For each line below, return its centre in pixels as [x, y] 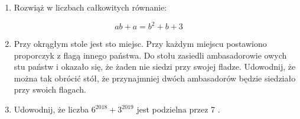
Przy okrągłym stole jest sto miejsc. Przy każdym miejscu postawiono [140, 44]
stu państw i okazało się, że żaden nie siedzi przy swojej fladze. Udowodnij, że [155, 67]
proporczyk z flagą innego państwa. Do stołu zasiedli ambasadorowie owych [150, 55]
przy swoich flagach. [50, 89]
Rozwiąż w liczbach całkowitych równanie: [90, 7]
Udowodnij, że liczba [51, 109]
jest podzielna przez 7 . [178, 109]
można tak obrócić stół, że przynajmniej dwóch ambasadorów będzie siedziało [155, 78]
